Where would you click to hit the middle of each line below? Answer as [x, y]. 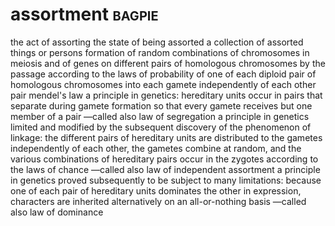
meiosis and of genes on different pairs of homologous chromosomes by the [168, 63]
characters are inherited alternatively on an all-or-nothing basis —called [158, 201]
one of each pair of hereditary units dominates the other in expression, [156, 190]
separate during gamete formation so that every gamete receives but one [161, 105]
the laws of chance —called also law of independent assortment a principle [165, 169]
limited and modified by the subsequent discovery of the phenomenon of [161, 127]
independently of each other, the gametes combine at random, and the [156, 148]
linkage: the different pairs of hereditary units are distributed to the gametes [166, 137]
